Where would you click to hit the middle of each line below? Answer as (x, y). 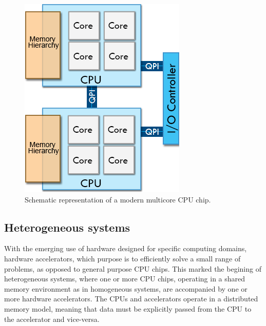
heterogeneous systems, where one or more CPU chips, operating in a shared (125, 279)
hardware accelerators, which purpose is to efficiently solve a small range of (122, 258)
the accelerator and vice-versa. (52, 319)
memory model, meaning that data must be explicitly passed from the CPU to (128, 308)
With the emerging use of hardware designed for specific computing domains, (126, 248)
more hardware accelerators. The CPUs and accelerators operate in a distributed (131, 299)
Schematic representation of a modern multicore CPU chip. (118, 199)
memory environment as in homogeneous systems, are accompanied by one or (126, 288)
